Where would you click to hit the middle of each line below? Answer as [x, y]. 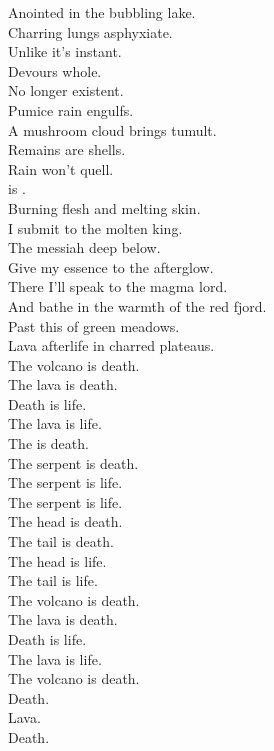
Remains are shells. [67, 149]
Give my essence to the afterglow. [111, 266]
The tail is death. [61, 541]
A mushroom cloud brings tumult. [112, 129]
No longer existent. [66, 90]
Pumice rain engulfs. [71, 109]
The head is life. [57, 560]
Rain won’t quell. [61, 168]
